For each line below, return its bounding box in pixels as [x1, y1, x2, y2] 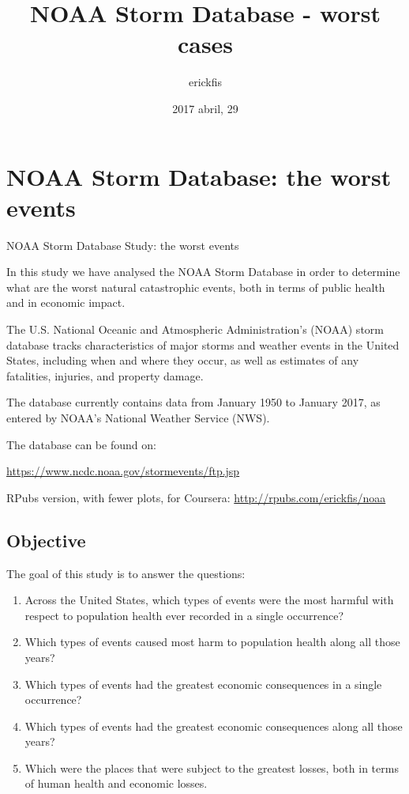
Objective [6, 527, 86, 552]
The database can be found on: [6, 436, 156, 452]
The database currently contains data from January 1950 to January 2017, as [6, 394, 381, 410]
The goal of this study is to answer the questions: [6, 565, 246, 581]
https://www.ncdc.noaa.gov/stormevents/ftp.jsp [6, 463, 240, 479]
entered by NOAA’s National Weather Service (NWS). [6, 409, 270, 425]
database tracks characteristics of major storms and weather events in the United [6, 336, 400, 353]
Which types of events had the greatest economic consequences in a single [24, 675, 382, 692]
